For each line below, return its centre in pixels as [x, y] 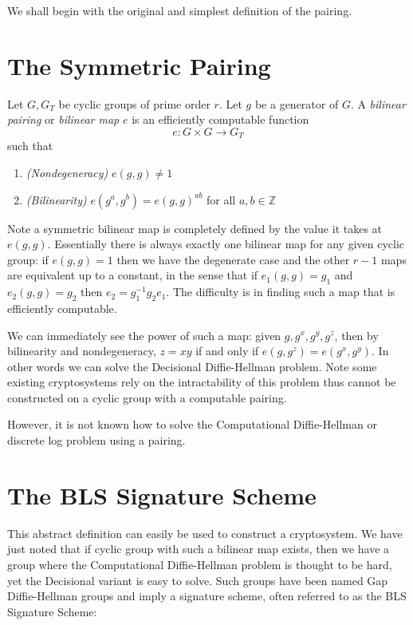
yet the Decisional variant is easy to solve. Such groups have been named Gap [198, 580]
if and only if [227, 351]
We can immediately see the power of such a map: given [144, 335]
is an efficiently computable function [220, 119]
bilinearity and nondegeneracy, [82, 351]
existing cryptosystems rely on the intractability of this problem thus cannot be [202, 382]
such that [30, 146]
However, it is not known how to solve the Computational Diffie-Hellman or [192, 424]
